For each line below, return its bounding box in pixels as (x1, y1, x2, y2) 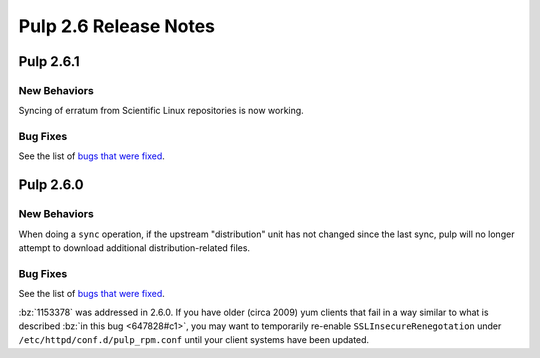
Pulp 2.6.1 (18, 53, 80, 70)
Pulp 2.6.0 (18, 176, 84, 194)
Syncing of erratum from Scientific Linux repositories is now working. (18, 105, 304, 117)
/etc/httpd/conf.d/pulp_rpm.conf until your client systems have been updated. (18, 334, 370, 346)
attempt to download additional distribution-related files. (18, 242, 250, 254)
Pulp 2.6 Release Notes (18, 15, 215, 37)
